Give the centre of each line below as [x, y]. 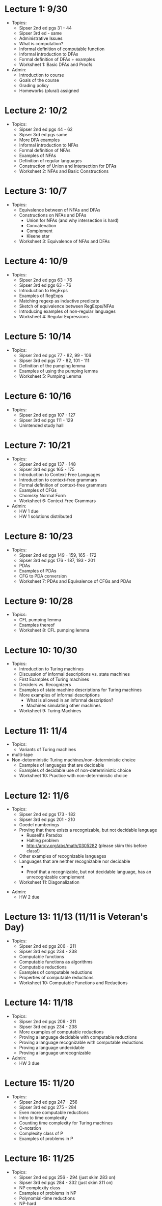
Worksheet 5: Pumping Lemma [50, 376]
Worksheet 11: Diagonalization [49, 882]
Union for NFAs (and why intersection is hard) [72, 220]
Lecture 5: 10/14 [38, 336]
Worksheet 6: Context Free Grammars [57, 501]
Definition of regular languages [50, 160]
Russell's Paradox [44, 835]
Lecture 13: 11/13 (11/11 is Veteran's [76, 917]
